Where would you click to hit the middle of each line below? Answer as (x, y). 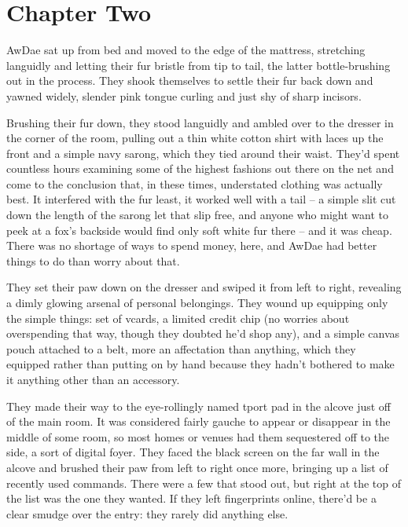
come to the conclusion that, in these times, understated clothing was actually (195, 183)
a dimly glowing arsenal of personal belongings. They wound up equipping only (197, 303)
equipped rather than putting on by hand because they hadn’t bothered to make (200, 364)
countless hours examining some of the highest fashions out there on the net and (200, 168)
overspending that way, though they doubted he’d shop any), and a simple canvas (203, 333)
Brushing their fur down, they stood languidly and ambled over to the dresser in (200, 122)
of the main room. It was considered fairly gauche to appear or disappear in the (198, 421)
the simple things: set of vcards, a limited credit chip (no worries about (178, 318)
